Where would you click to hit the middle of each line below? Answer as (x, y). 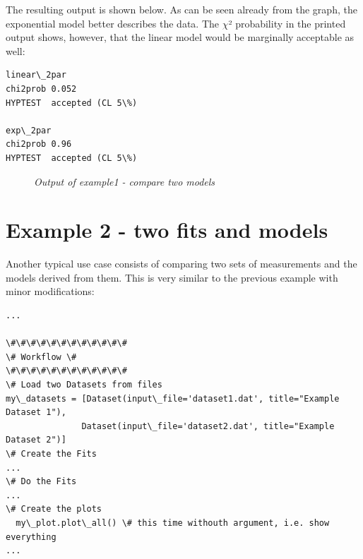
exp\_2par (29, 130)
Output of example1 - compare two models (125, 181)
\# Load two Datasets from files (84, 385)
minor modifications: (50, 291)
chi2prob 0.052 (41, 89)
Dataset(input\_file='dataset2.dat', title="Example (208, 426)
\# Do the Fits (41, 482)
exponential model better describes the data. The (113, 23)
